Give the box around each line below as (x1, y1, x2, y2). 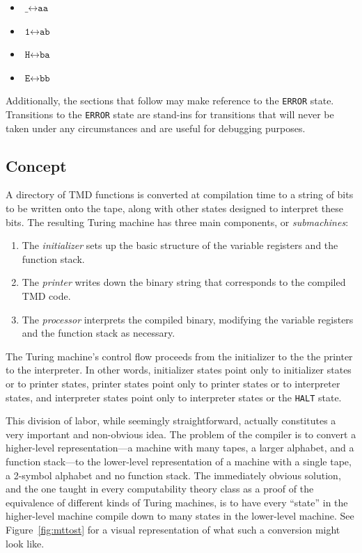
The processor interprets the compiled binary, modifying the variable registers (22, 312, 354, 326)
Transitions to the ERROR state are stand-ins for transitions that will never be (6, 107, 334, 122)
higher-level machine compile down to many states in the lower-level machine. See (6, 508, 354, 523)
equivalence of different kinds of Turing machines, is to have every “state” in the (6, 495, 348, 509)
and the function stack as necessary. (22, 326, 175, 340)
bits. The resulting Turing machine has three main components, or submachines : (6, 214, 349, 229)
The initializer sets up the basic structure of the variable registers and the (22, 238, 338, 253)
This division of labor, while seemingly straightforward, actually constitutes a (6, 413, 336, 428)
